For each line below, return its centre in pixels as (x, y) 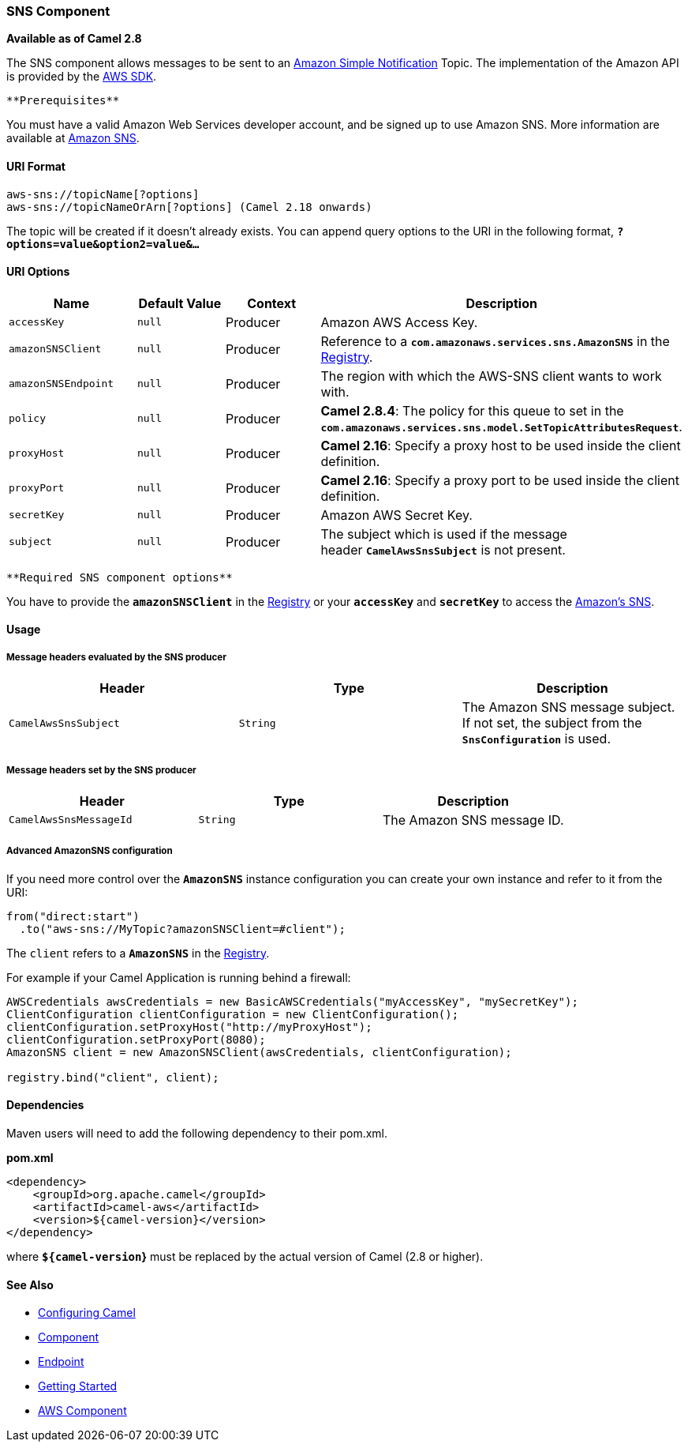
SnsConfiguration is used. (537, 739)
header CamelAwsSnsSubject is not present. (443, 549)
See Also (30, 1284)
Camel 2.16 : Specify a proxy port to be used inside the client (500, 480)
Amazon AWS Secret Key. (396, 515)
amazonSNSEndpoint (62, 384)
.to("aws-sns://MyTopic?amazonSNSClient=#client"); (182, 929)
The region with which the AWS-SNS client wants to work (491, 376)
